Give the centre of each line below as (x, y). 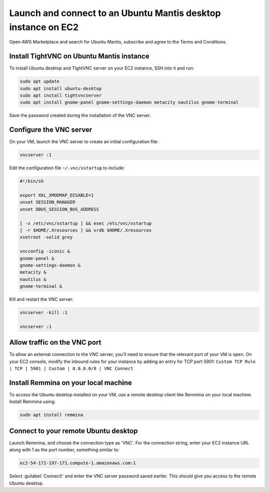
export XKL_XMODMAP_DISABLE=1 (57, 195)
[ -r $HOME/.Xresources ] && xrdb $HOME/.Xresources (86, 230)
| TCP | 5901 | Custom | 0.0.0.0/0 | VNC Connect (71, 369)
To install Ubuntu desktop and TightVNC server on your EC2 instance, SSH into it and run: (102, 68)
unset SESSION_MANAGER (47, 202)
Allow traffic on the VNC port (55, 343)
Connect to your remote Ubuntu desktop (73, 431)
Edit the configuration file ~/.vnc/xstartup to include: (67, 168)
